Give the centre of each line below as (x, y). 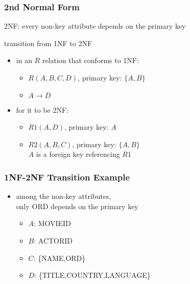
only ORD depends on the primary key (77, 206)
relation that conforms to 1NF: (90, 60)
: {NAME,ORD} (60, 258)
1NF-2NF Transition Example (67, 177)
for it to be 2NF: (42, 109)
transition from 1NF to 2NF (48, 43)
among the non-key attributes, (64, 196)
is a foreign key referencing (78, 154)
